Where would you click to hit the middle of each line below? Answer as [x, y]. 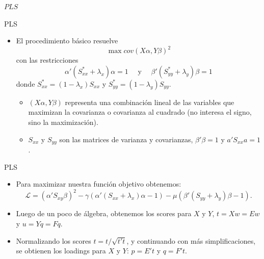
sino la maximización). [63, 122]
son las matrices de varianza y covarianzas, [126, 139]
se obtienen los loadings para [61, 251]
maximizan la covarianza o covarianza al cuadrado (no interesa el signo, [140, 112]
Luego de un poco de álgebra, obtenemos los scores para [104, 213]
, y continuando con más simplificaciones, [191, 240]
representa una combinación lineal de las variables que [150, 102]
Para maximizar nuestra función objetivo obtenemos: [99, 184]
